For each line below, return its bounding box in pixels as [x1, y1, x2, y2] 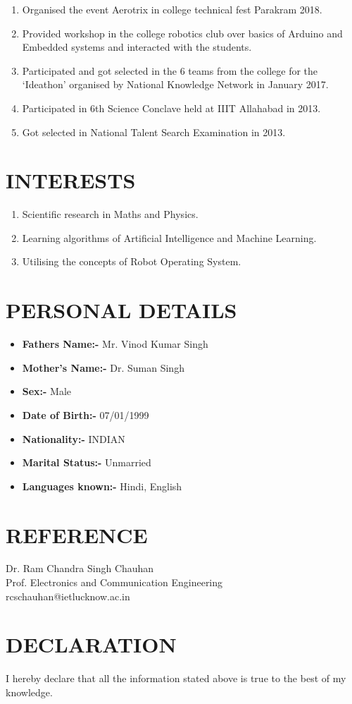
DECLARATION [6, 630, 177, 659]
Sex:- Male [22, 384, 72, 399]
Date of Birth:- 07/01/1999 [22, 407, 149, 422]
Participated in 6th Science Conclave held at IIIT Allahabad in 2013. [22, 100, 321, 115]
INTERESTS [6, 166, 136, 195]
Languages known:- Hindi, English [22, 478, 182, 493]
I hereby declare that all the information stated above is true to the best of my [6, 671, 346, 686]
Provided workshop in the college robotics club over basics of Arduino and [22, 25, 343, 40]
